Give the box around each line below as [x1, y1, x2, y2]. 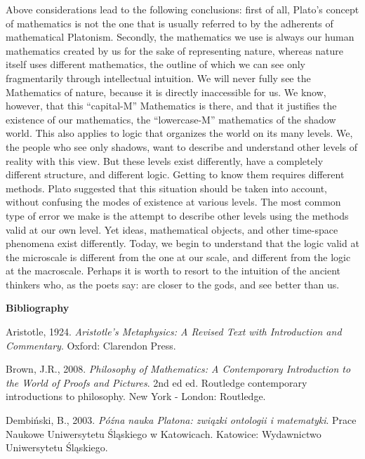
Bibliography [6, 300, 69, 315]
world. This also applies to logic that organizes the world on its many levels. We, [6, 126, 353, 140]
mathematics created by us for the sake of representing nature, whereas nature [6, 43, 343, 58]
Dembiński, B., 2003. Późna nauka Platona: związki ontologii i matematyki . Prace [6, 413, 357, 427]
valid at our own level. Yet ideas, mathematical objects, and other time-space [6, 222, 338, 237]
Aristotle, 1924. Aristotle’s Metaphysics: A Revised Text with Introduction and [6, 324, 342, 339]
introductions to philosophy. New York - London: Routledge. [6, 389, 266, 404]
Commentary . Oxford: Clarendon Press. [6, 338, 176, 352]
